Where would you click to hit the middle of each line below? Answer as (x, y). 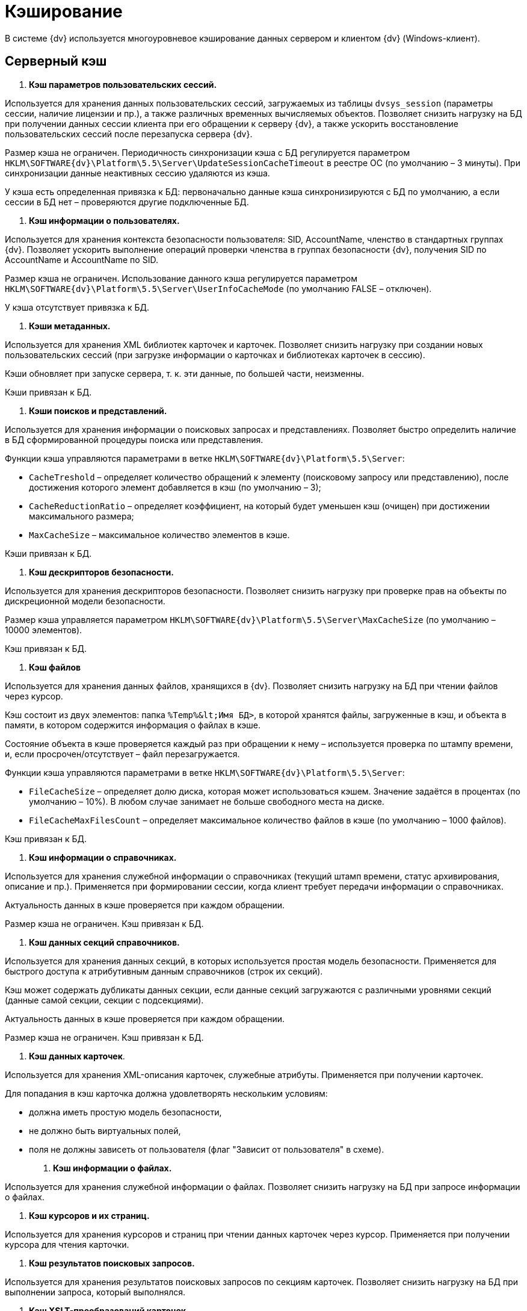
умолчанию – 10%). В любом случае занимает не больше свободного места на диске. (207, 801)
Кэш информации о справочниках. (103, 857)
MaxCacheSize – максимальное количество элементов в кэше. (159, 535)
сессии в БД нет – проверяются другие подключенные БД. (127, 202)
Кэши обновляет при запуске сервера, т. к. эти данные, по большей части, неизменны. (185, 373)
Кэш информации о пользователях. (104, 220)
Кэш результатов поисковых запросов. (112, 1263)
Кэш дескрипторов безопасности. (101, 572)
